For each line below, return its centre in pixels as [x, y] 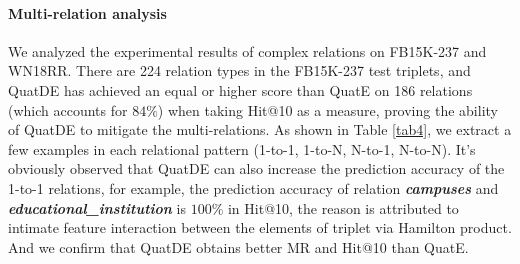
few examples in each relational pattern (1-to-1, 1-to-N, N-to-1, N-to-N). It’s [242, 148]
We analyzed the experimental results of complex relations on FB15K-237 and [247, 50]
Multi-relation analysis [87, 12]
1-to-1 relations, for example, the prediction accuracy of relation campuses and [253, 187]
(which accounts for [68, 109]
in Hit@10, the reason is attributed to [343, 207]
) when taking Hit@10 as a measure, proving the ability [327, 109]
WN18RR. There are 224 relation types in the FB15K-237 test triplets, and [239, 70]
